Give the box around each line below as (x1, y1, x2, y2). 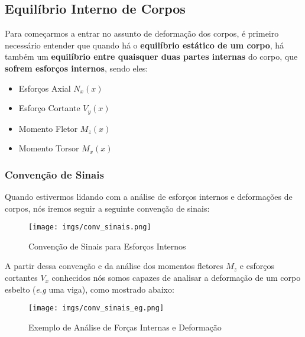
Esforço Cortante (18, 102, 80, 114)
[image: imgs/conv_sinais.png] (28, 223, 151, 232)
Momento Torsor (18, 142, 79, 154)
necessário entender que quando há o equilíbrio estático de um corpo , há (5, 38, 284, 51)
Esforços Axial (18, 82, 71, 94)
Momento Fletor (18, 122, 78, 134)
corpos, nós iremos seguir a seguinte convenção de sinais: (5, 202, 210, 214)
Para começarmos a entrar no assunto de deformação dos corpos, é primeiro (5, 27, 279, 40)
